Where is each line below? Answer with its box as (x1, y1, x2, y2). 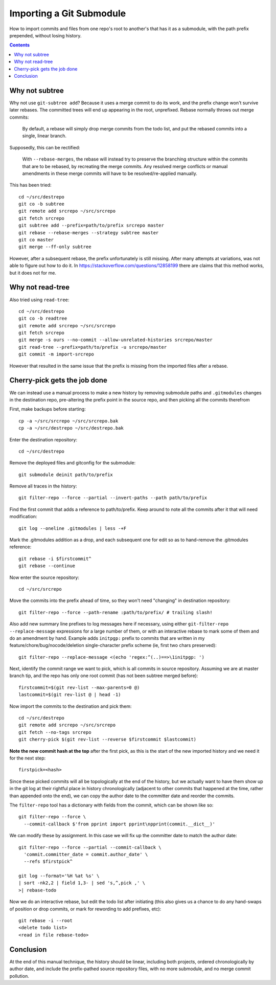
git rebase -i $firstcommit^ (18, 555, 91, 562)
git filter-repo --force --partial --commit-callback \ (18, 844, 162, 850)
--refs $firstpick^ (24, 859, 73, 864)
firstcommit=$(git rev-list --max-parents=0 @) (18, 684, 140, 690)
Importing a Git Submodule (9, 8, 126, 19)
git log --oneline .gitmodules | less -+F (18, 525, 127, 531)
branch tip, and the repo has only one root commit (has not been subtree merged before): (9, 673, 198, 679)
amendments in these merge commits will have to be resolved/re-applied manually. (22, 170, 198, 176)
